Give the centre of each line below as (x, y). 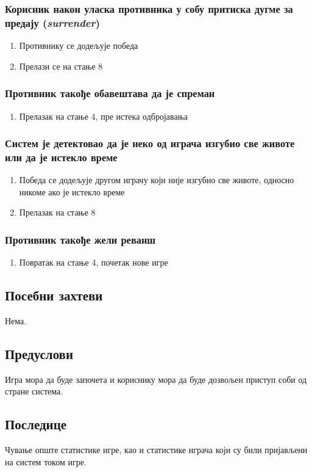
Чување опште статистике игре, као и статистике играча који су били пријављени (156, 450)
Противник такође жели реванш (80, 239)
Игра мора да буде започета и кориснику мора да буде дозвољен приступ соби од (156, 379)
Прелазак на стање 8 (57, 212)
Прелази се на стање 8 (61, 66)
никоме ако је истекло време (72, 191)
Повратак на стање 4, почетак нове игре (94, 262)
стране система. (34, 391)
